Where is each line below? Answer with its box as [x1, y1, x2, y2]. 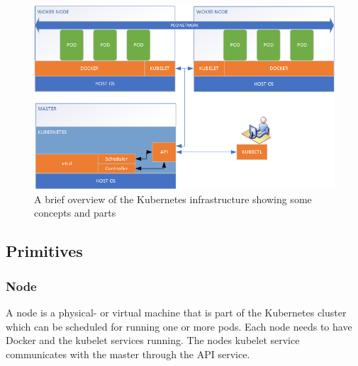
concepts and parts [34, 205, 116, 220]
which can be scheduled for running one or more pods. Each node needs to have [6, 319, 352, 333]
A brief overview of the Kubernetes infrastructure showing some [34, 191, 312, 206]
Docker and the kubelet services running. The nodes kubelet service [6, 333, 300, 348]
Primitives [6, 240, 83, 262]
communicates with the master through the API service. [6, 346, 250, 361]
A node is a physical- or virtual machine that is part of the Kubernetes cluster [6, 304, 347, 319]
